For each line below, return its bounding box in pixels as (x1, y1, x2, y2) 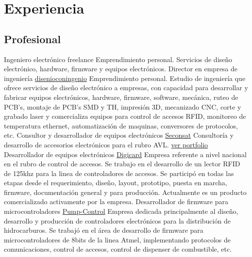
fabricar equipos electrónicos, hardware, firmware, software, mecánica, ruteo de (4, 92, 238, 102)
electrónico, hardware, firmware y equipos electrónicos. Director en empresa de (4, 64, 238, 74)
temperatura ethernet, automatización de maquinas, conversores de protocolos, (4, 120, 238, 130)
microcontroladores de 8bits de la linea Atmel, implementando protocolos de (4, 234, 231, 244)
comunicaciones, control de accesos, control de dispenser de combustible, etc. (4, 244, 232, 254)
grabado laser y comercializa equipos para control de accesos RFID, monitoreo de (4, 111, 246, 121)
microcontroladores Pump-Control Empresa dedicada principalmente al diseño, (4, 206, 238, 216)
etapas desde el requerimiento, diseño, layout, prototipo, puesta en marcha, (4, 177, 227, 188)
